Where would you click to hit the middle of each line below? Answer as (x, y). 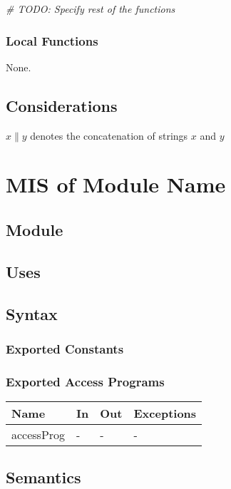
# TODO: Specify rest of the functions (91, 9)
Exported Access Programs (85, 381)
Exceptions (165, 413)
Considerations (62, 105)
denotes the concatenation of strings (109, 135)
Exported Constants (65, 348)
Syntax (32, 313)
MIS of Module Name (116, 184)
